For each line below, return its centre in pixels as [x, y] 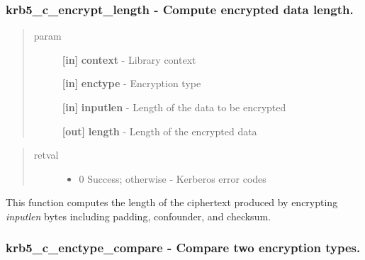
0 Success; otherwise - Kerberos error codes [173, 178]
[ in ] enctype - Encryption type [131, 83]
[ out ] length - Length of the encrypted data [159, 131]
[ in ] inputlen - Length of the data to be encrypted [174, 107]
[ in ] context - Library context [129, 59]
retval [46, 155]
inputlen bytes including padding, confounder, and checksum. [138, 216]
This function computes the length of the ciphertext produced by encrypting [172, 202]
